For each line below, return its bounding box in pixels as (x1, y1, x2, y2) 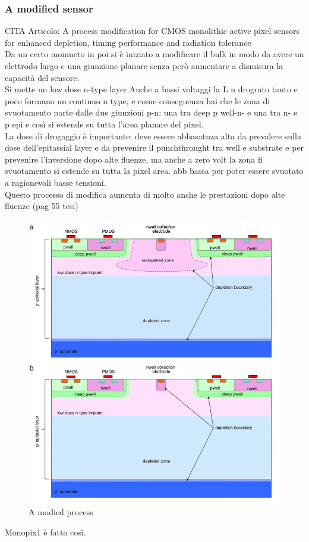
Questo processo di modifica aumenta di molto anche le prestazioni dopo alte (5, 188, 285, 200)
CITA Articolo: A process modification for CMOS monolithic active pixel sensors (5, 24, 299, 37)
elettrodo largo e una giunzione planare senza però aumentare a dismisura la (5, 60, 283, 71)
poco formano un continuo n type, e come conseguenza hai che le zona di (5, 94, 270, 107)
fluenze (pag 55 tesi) (5, 200, 78, 212)
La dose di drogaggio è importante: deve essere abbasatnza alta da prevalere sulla (5, 129, 301, 142)
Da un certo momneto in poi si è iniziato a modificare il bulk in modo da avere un (5, 48, 304, 60)
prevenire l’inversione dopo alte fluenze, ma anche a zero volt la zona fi (5, 152, 263, 165)
